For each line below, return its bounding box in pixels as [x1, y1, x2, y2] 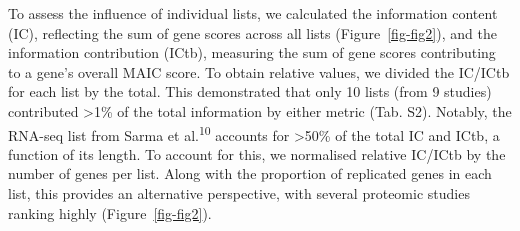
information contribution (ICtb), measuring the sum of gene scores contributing [8, 42, 496, 63]
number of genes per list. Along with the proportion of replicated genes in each [8, 163, 492, 184]
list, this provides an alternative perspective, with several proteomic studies [8, 183, 470, 203]
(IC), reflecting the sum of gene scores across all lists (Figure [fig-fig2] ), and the [8, 22, 497, 43]
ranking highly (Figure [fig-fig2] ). [8, 202, 212, 223]
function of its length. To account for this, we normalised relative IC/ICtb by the [8, 143, 506, 164]
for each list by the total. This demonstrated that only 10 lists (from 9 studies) [8, 81, 492, 102]
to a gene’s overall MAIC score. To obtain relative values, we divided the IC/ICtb [8, 61, 510, 82]
